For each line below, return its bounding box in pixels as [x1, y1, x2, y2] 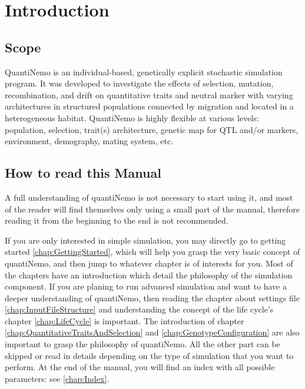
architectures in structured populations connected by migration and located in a [5, 100, 294, 112]
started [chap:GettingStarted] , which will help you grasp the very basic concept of [5, 245, 300, 258]
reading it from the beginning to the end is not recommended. [5, 214, 228, 227]
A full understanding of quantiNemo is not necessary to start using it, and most [5, 191, 293, 203]
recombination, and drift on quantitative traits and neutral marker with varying [5, 88, 293, 101]
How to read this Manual [5, 164, 161, 182]
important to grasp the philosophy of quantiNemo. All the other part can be [5, 338, 280, 350]
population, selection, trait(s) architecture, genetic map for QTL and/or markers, [5, 123, 299, 135]
